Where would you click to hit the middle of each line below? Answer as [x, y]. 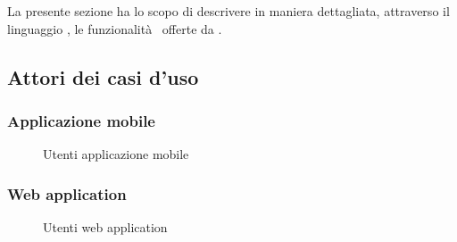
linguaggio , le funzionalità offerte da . [115, 28]
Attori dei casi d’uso [103, 76]
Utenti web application [105, 227]
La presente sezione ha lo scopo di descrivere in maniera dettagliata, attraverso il [228, 11]
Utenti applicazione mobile [116, 154]
